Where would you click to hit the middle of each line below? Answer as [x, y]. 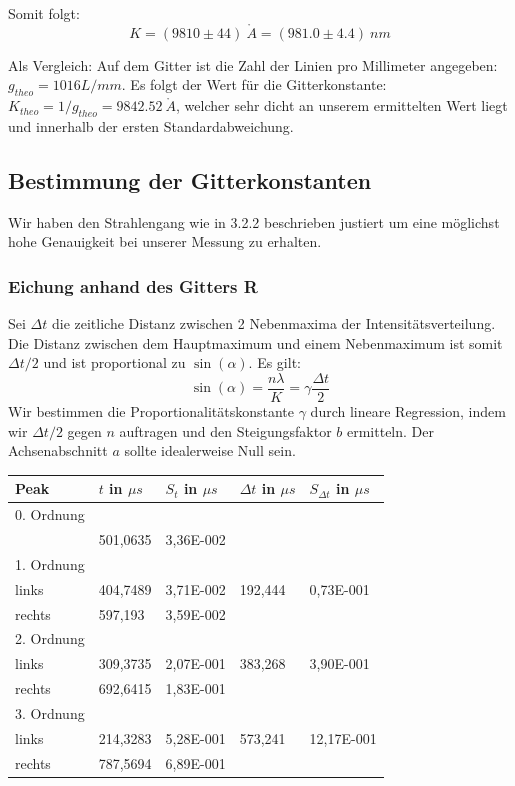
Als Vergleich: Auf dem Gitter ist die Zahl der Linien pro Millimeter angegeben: [253, 64]
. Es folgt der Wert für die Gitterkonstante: [254, 84]
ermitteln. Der [391, 430]
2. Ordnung [50, 638]
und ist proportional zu [114, 362]
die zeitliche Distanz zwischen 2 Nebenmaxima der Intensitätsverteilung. [273, 323]
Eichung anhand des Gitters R [133, 285]
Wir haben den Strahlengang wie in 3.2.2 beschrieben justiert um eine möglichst [254, 221]
